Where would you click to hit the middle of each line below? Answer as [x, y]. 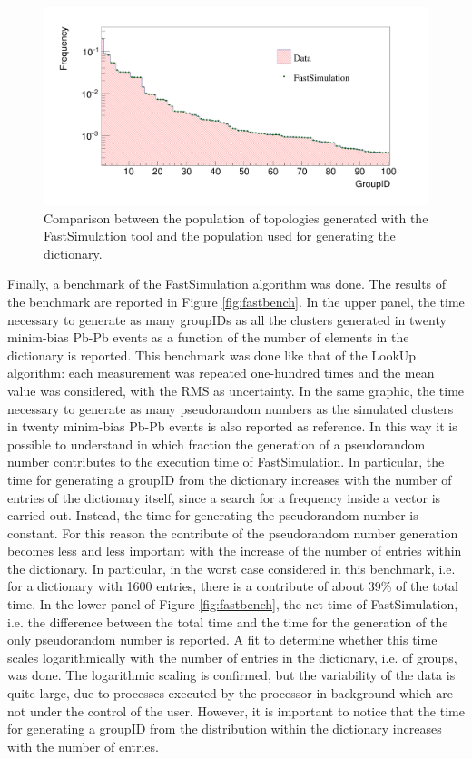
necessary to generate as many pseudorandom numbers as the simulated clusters [231, 408]
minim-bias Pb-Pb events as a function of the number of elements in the [208, 337]
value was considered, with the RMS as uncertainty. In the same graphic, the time [236, 390]
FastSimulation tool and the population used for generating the [220, 236]
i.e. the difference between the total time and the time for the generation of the [228, 621]
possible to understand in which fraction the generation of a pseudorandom [216, 444]
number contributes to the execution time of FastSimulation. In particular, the [226, 462]
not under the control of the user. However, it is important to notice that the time [236, 710]
